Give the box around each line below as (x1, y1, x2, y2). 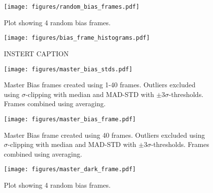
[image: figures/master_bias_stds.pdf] (4, 65, 132, 73)
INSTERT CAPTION (4, 48, 69, 58)
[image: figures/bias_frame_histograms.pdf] (4, 34, 150, 42)
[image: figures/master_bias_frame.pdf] (4, 115, 136, 123)
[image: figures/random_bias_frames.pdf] (4, 3, 140, 10)
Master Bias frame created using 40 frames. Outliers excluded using (4, 129, 205, 140)
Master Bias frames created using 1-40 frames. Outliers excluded (4, 80, 196, 90)
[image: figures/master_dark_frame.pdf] (4, 166, 136, 173)
